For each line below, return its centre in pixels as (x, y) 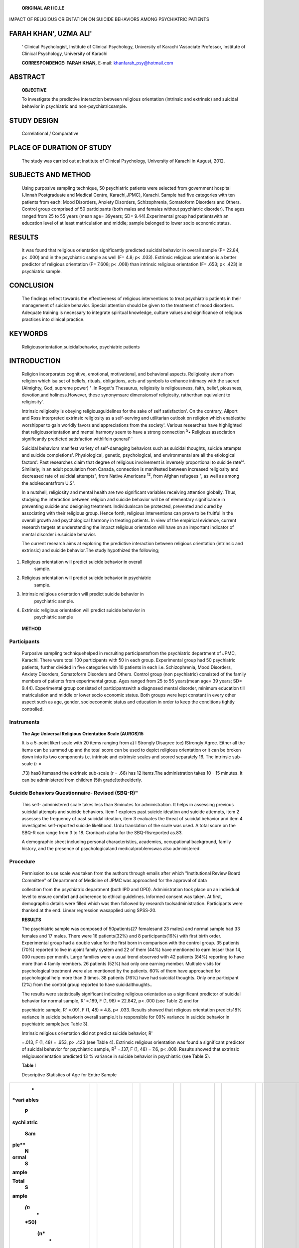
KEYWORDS (29, 334)
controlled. (33, 709)
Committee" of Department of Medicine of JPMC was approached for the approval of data (114, 880)
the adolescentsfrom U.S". (49, 483)
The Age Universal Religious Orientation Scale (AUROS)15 (83, 733)
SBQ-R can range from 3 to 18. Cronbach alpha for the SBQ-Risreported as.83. (102, 832)
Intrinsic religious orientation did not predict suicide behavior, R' (87, 1033)
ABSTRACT (27, 77)
